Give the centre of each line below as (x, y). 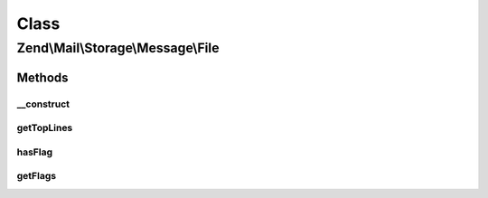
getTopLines (45, 128)
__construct (43, 104)
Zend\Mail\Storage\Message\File (118, 48)
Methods (42, 77)
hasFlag (35, 152)
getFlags (37, 176)
